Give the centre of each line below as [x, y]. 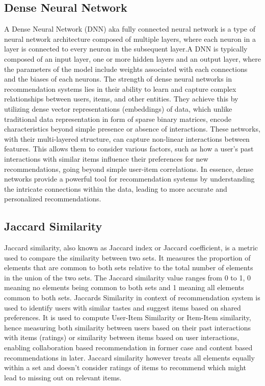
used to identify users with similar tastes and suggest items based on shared [123, 307]
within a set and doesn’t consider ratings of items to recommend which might [125, 367]
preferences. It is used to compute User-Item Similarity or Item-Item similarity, [128, 317]
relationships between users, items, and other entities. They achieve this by [121, 99]
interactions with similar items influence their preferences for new [106, 158]
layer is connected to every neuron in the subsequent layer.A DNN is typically [126, 49]
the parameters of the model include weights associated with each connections [126, 69]
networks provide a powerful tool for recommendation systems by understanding [129, 179]
